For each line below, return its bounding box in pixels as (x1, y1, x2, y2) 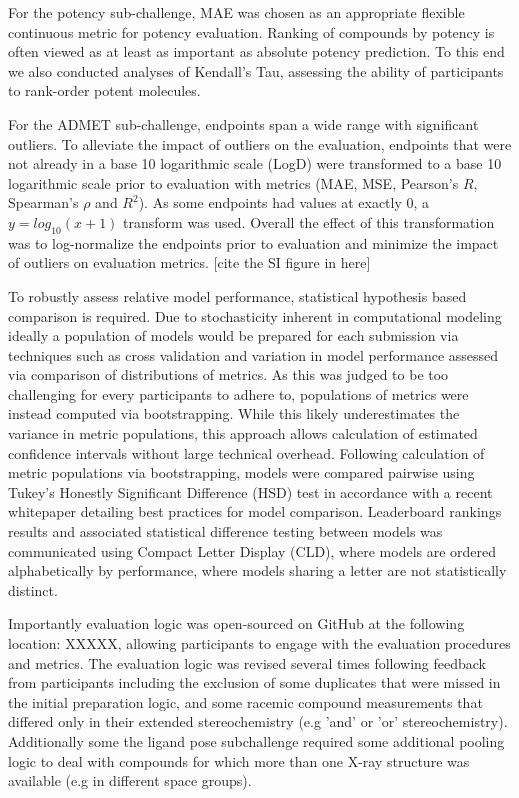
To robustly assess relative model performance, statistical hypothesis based (8, 285, 467, 306)
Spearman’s (8, 192, 79, 213)
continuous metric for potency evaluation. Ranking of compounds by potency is (8, 21, 495, 42)
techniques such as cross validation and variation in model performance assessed (8, 344, 499, 365)
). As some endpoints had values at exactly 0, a (138, 192, 430, 213)
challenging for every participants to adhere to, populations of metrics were (8, 383, 469, 404)
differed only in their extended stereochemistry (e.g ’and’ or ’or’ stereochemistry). (8, 711, 508, 732)
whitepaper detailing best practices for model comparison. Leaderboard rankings (8, 501, 502, 522)
